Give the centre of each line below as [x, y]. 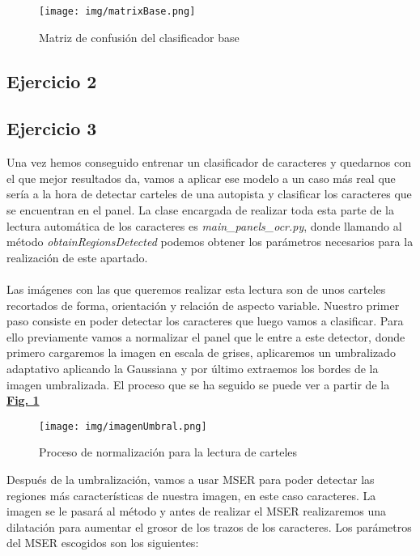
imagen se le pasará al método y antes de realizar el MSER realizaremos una [197, 511]
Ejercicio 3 [52, 128]
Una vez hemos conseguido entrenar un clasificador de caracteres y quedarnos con [209, 162]
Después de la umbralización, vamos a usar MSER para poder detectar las [191, 479]
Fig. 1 [23, 400]
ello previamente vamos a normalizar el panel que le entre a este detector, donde [206, 336]
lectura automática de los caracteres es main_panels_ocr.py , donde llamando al [204, 225]
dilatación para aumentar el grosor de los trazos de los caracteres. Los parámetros [209, 526]
